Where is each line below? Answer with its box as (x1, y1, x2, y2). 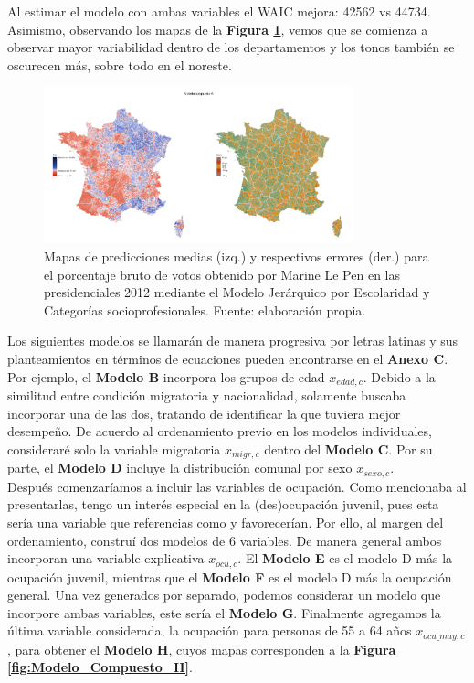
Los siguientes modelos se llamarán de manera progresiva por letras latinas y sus (7, 331, 458, 350)
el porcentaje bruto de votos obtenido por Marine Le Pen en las (44, 264, 400, 283)
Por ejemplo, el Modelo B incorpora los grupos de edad (7, 367, 325, 386)
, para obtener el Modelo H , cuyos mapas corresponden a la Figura (7, 639, 396, 658)
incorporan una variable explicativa (7, 549, 205, 568)
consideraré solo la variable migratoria (7, 439, 221, 458)
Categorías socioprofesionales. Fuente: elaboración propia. (44, 300, 366, 319)
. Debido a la (363, 367, 436, 386)
